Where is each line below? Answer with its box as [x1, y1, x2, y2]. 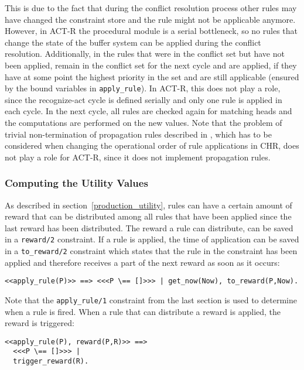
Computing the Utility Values [5, 176, 148, 190]
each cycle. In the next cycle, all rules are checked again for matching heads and [5, 105, 292, 117]
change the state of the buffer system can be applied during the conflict [5, 36, 261, 48]
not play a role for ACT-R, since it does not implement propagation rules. [5, 150, 271, 163]
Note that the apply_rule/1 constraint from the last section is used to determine [5, 293, 297, 306]
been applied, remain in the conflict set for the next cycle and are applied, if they [5, 59, 297, 71]
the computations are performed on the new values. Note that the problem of [5, 117, 282, 128]
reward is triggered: [5, 317, 74, 329]
